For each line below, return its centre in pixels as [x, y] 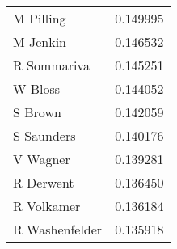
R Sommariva [51, 65]
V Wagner [42, 159]
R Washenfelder [58, 229]
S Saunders [44, 135]
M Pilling [40, 18]
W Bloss [37, 89]
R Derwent [44, 182]
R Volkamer [47, 206]
